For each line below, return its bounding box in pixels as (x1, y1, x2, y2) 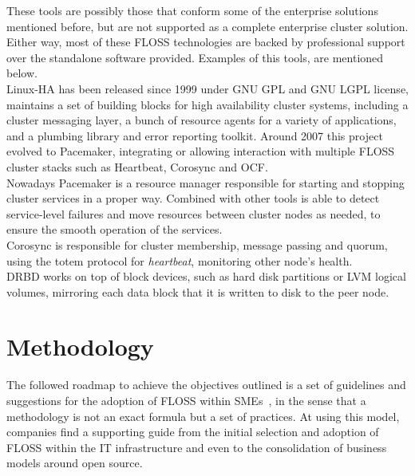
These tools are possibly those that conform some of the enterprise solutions (6, 2, 378, 18)
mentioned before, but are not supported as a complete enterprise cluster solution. (6, 18, 409, 34)
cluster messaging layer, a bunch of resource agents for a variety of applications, (6, 112, 397, 128)
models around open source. (6, 454, 143, 471)
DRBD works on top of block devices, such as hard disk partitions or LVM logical (6, 268, 406, 285)
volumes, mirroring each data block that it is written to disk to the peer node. (6, 283, 389, 300)
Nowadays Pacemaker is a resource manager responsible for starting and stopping (6, 174, 405, 191)
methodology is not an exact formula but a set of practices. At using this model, (6, 407, 400, 424)
